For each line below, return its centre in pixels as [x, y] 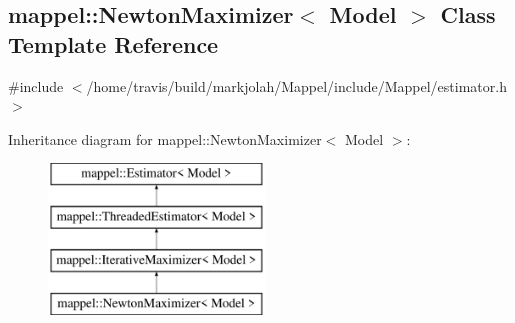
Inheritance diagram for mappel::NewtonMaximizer [165, 138]
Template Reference [113, 43]
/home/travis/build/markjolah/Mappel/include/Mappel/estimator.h [296, 85]
